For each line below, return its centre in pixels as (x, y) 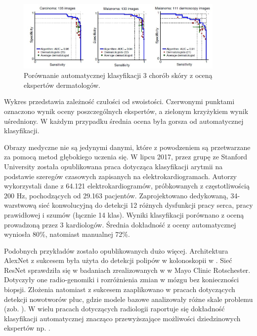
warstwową (20, 205)
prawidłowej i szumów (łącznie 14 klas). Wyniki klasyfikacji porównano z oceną (124, 214)
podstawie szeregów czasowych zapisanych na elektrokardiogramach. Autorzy (121, 176)
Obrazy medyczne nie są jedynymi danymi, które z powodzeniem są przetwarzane (127, 147)
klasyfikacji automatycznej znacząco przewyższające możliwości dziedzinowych (122, 318)
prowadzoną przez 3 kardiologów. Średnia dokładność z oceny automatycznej (120, 224)
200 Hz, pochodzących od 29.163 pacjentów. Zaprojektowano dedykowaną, (116, 195)
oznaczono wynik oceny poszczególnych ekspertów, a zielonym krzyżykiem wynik (126, 111)
